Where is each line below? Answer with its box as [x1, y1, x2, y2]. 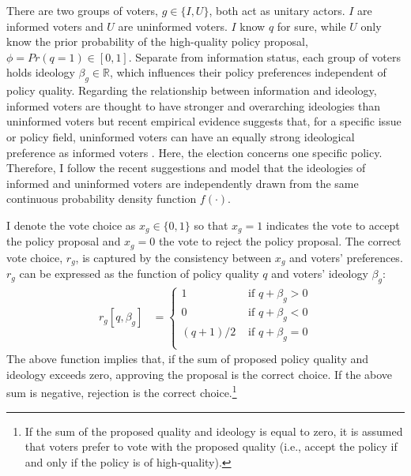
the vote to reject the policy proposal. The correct [158, 233, 402, 249]
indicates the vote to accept [266, 216, 400, 233]
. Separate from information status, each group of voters [128, 48, 401, 65]
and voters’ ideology [271, 265, 368, 282]
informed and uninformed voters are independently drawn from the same [6, 174, 359, 191]
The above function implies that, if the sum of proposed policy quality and [6, 350, 369, 367]
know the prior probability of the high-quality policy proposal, [6, 33, 308, 50]
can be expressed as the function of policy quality [19, 265, 259, 282]
